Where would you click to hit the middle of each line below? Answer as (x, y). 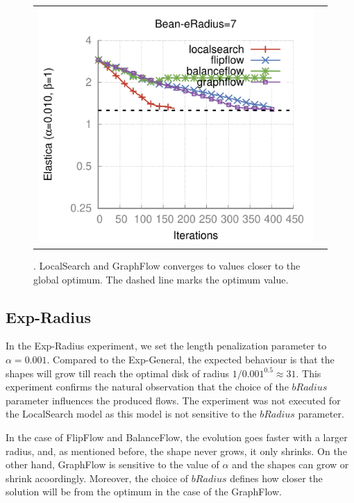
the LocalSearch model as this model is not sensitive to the (131, 414)
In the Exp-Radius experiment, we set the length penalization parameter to (166, 346)
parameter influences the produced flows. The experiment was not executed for (173, 400)
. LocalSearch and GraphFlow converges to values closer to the (167, 265)
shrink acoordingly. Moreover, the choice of (97, 478)
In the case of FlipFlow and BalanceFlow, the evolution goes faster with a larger (177, 437)
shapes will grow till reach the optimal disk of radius (118, 373)
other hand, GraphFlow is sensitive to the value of (112, 464)
